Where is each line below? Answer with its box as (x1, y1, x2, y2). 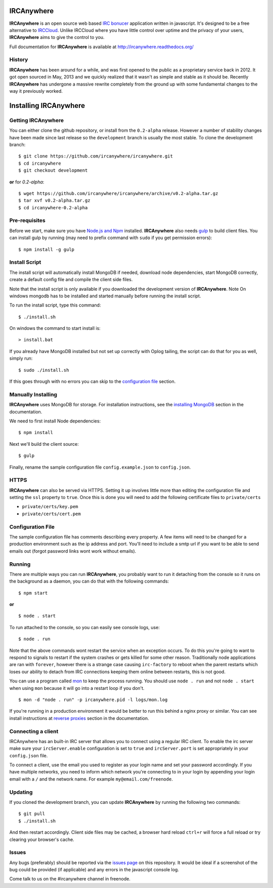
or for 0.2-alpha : (9, 179, 44, 185)
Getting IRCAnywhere (9, 117, 64, 124)
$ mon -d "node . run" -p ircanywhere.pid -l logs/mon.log (18, 697, 168, 703)
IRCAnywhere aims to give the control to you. (9, 34, 105, 41)
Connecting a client (9, 727, 59, 735)
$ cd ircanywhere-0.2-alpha (18, 205, 88, 210)
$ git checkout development (18, 168, 88, 173)
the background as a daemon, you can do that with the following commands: (9, 578, 169, 585)
